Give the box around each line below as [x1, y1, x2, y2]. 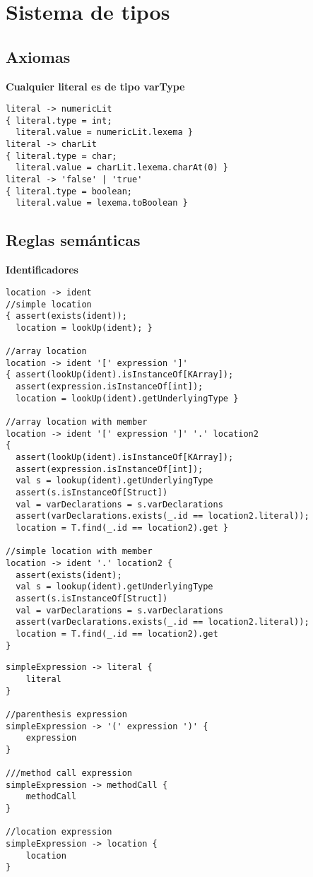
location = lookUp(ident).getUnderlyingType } [16, 393, 239, 404]
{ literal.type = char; [6, 151, 117, 161]
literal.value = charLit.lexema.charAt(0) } [16, 163, 228, 173]
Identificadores [6, 262, 78, 277]
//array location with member [6, 417, 148, 428]
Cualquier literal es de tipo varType [6, 78, 185, 93]
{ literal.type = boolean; [6, 186, 132, 196]
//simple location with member [6, 546, 153, 557]
